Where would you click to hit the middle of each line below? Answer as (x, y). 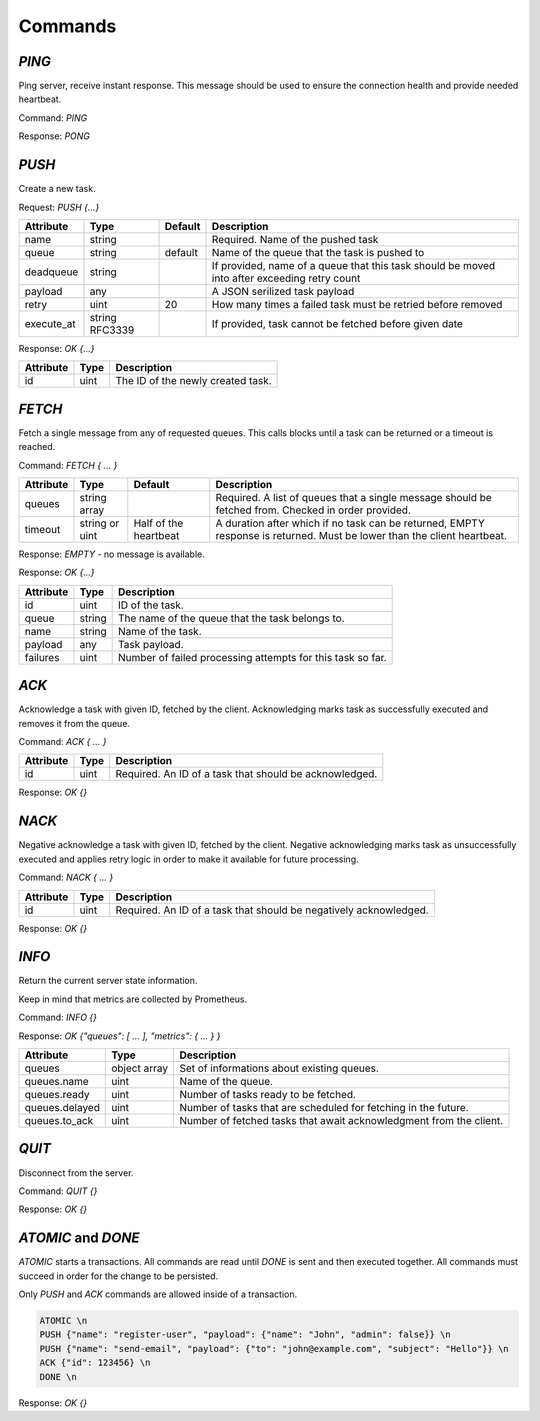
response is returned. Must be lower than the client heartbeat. (361, 535)
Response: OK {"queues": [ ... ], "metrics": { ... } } (119, 1036)
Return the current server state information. (108, 981)
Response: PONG (54, 136)
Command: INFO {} (57, 1017)
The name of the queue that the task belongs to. (231, 618)
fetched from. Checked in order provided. (313, 510)
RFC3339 (112, 330)
